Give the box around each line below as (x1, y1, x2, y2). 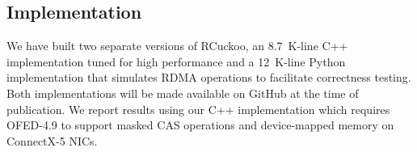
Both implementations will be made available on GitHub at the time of (6, 84, 359, 101)
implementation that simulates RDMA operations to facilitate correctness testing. (6, 69, 411, 86)
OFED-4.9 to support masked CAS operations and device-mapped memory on (6, 116, 394, 133)
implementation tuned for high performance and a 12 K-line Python (6, 53, 346, 70)
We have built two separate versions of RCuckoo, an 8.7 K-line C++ (6, 37, 348, 54)
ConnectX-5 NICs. (6, 132, 98, 149)
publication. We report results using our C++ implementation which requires (6, 100, 390, 117)
